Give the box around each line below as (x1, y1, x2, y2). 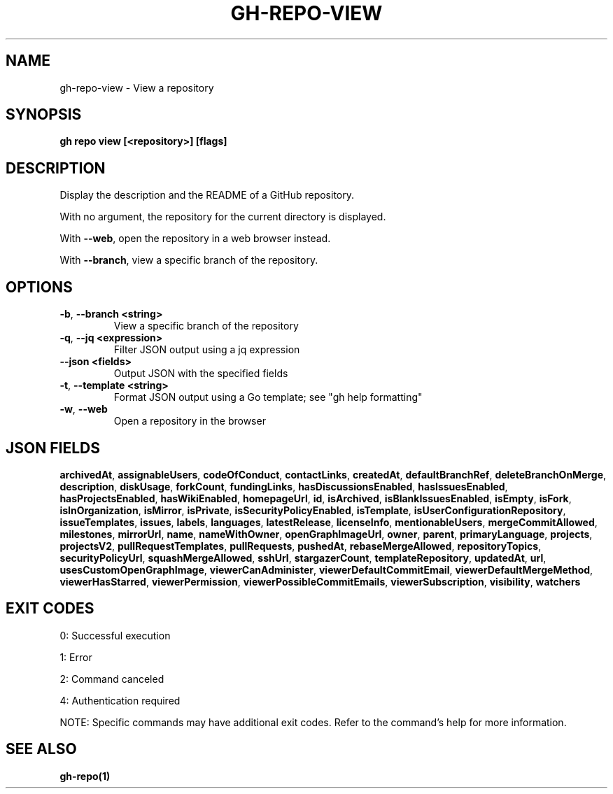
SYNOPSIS (6, 106, 82, 124)
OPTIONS (6, 278, 73, 296)
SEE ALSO (6, 740, 77, 758)
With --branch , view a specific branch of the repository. (59, 254, 318, 267)
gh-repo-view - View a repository (59, 81, 214, 94)
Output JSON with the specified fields (113, 367, 288, 380)
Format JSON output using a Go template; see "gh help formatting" (113, 391, 423, 404)
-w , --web (59, 403, 108, 416)
